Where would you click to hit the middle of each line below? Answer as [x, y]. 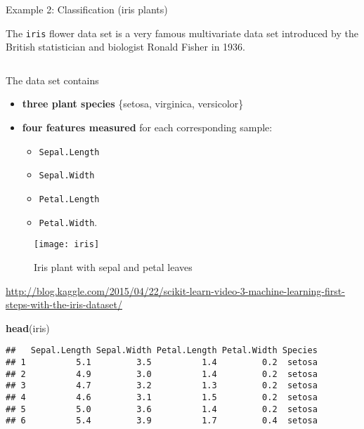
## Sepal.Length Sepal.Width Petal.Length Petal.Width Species [162, 351]
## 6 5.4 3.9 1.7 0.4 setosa [162, 421]
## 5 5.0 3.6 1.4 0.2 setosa [162, 409]
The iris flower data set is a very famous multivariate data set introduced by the [182, 33]
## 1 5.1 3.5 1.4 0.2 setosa [162, 362]
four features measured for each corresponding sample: [147, 127]
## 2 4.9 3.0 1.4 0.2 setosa [162, 374]
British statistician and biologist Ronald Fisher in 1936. [125, 47]
